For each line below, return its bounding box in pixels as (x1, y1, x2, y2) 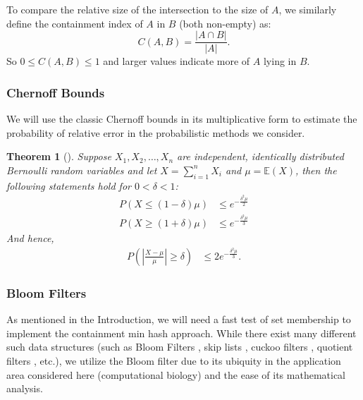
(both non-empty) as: (179, 16, 271, 30)
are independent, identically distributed (177, 149, 344, 164)
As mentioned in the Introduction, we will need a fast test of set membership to (6, 312, 351, 327)
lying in (263, 54, 297, 68)
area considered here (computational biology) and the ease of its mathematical (6, 367, 345, 382)
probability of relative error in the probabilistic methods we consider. (6, 125, 305, 140)
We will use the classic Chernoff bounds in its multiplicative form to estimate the (6, 111, 357, 126)
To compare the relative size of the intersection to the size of (6, 2, 269, 16)
